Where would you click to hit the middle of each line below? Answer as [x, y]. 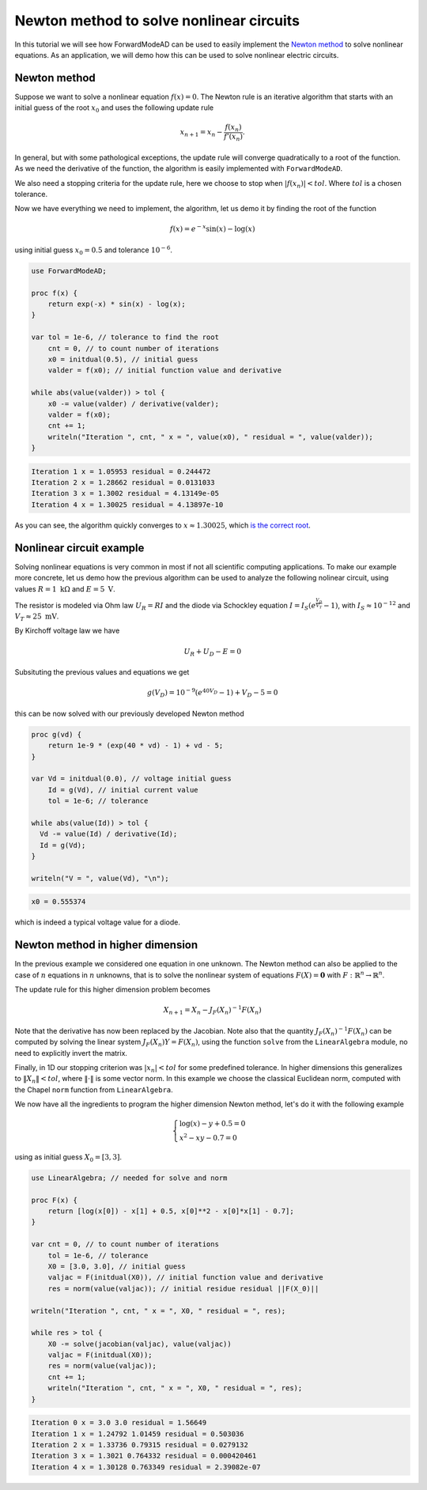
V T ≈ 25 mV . [37, 617]
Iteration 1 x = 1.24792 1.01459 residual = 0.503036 [138, 1434]
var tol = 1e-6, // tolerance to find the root [125, 337]
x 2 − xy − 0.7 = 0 [208, 1137]
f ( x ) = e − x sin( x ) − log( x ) [213, 228]
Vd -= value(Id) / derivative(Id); [109, 834]
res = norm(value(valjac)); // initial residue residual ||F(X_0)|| [183, 1288]
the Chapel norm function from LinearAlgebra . [94, 1089]
